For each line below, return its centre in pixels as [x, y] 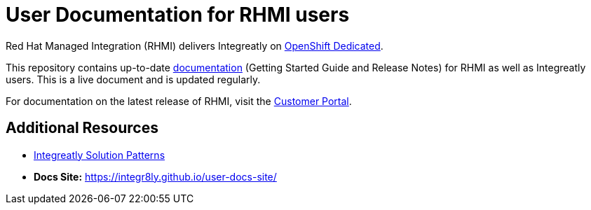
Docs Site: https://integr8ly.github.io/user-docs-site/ [155, 176]
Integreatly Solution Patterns [100, 155]
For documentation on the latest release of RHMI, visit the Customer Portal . [179, 101]
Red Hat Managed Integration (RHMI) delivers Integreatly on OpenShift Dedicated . [195, 45]
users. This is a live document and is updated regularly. [133, 79]
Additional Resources [82, 128]
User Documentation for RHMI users [178, 15]
